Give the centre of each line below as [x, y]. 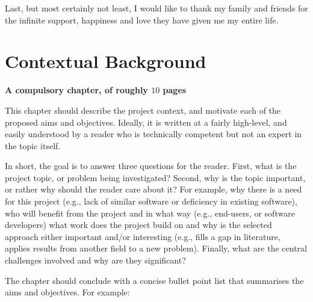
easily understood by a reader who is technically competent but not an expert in [153, 134]
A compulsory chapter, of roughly [76, 90]
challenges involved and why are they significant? [95, 260]
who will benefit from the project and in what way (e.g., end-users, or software [150, 213]
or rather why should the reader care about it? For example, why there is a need [153, 189]
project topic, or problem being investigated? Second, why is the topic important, [155, 177]
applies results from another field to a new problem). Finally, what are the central [156, 248]
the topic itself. [33, 145]
